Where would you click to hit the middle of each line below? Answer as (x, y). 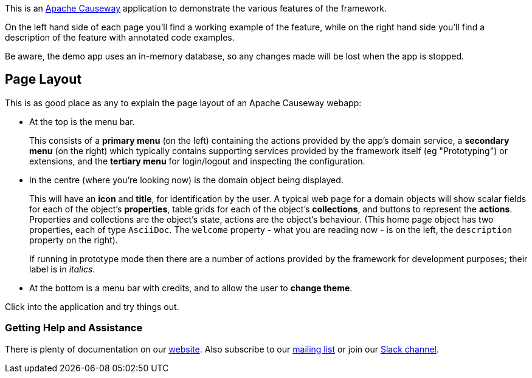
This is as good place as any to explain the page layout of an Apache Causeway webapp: (183, 103)
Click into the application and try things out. (92, 306)
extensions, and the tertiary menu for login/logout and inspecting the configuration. (197, 161)
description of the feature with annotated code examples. (120, 37)
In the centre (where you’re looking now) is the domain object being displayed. (186, 180)
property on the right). (74, 240)
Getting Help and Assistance (74, 328)
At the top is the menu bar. (82, 121)
